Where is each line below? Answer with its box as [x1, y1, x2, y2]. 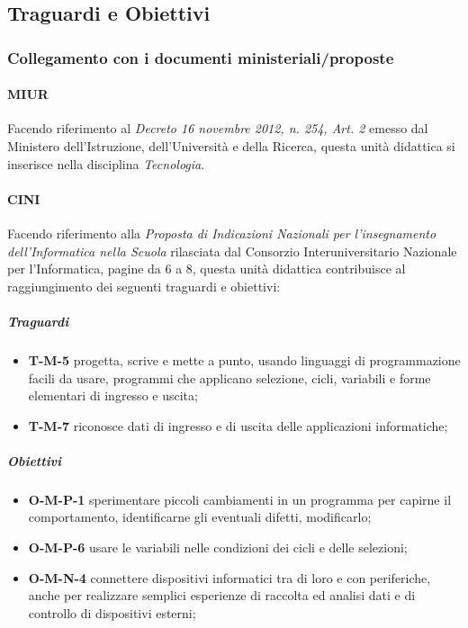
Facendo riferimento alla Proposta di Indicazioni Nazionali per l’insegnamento [7, 224, 436, 242]
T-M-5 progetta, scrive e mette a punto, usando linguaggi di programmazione [28, 350, 461, 369]
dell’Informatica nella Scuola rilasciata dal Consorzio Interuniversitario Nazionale [7, 241, 457, 260]
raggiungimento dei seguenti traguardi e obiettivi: [7, 276, 281, 295]
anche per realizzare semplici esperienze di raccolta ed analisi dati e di [28, 586, 416, 605]
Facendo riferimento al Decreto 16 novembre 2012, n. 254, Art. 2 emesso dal [7, 119, 428, 138]
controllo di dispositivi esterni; [28, 603, 196, 622]
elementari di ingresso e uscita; [28, 386, 198, 405]
